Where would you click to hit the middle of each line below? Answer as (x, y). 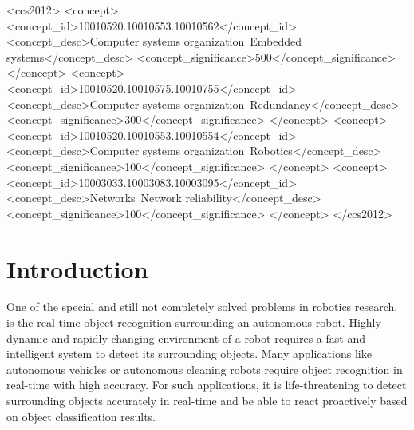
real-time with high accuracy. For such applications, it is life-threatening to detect (207, 385)
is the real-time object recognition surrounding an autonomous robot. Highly (194, 322)
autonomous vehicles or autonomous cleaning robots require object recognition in (205, 369)
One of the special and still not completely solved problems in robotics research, (202, 307)
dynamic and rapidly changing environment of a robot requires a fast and (186, 338)
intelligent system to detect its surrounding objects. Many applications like (189, 354)
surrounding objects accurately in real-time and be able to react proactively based (207, 400)
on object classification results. (81, 416)
